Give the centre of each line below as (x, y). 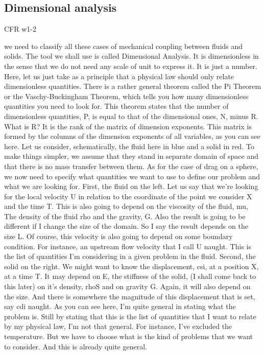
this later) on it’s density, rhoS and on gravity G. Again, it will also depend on (127, 286)
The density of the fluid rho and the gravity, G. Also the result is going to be (125, 216)
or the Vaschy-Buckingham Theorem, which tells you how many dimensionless (126, 96)
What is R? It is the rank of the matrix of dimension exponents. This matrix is (128, 126)
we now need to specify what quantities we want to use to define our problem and (132, 176)
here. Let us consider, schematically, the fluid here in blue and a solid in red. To (129, 146)
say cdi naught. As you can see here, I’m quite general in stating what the (120, 306)
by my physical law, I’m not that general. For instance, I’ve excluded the (118, 326)
